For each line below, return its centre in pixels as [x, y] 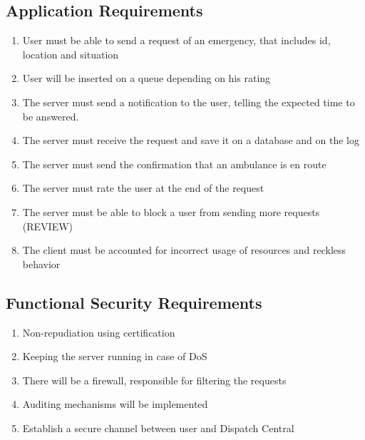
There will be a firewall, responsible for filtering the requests [154, 380]
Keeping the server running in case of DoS [115, 356]
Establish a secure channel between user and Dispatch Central [158, 428]
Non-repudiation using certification [99, 332]
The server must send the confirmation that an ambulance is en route [174, 164]
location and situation [71, 54]
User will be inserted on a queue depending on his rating [146, 78]
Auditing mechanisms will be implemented [115, 404]
